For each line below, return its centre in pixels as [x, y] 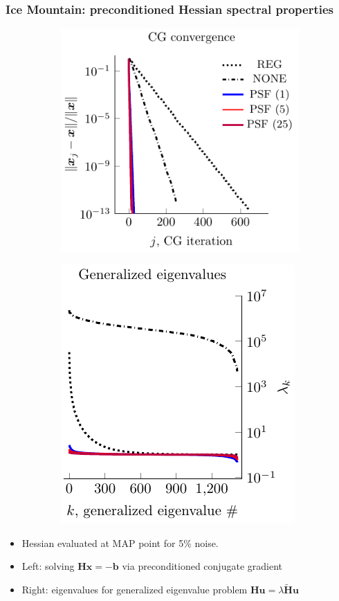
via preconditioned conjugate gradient [202, 566]
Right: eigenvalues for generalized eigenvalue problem [135, 590]
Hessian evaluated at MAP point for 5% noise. [120, 542]
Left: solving [48, 566]
